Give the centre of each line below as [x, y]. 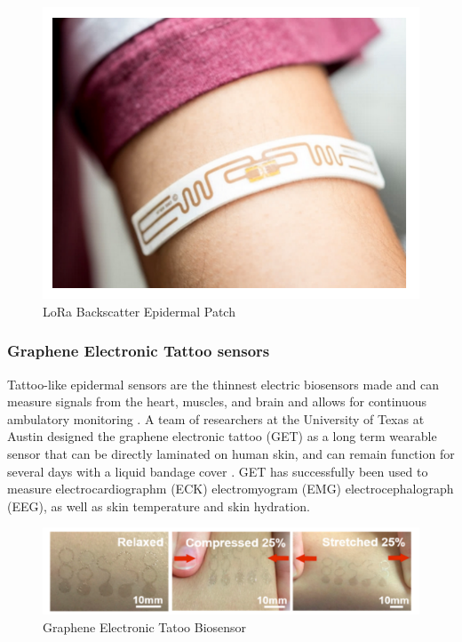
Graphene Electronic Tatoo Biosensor [145, 626]
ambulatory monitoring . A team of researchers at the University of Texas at [216, 418]
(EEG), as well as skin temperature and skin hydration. [159, 506]
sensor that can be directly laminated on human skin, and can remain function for [231, 453]
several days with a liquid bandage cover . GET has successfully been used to [218, 471]
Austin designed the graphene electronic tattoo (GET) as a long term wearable [222, 436]
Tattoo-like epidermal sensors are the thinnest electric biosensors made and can [223, 384]
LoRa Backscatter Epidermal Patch [139, 311]
